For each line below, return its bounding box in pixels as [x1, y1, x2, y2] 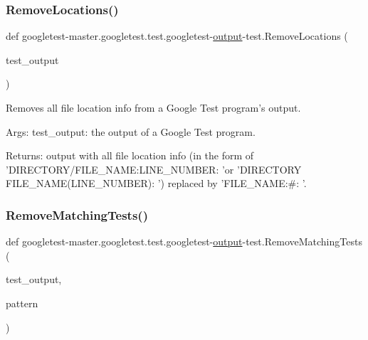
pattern [6, 295, 38, 310]
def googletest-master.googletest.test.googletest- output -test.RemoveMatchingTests [6, 234, 362, 249]
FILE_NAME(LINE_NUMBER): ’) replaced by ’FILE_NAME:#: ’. [6, 176, 307, 191]
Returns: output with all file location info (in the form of [6, 148, 254, 163]
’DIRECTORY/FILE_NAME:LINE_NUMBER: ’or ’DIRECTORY [6, 161, 302, 176]
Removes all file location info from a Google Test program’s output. [6, 100, 301, 115]
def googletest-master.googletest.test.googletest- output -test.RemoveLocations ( [6, 28, 348, 43]
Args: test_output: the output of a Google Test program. [6, 124, 256, 139]
